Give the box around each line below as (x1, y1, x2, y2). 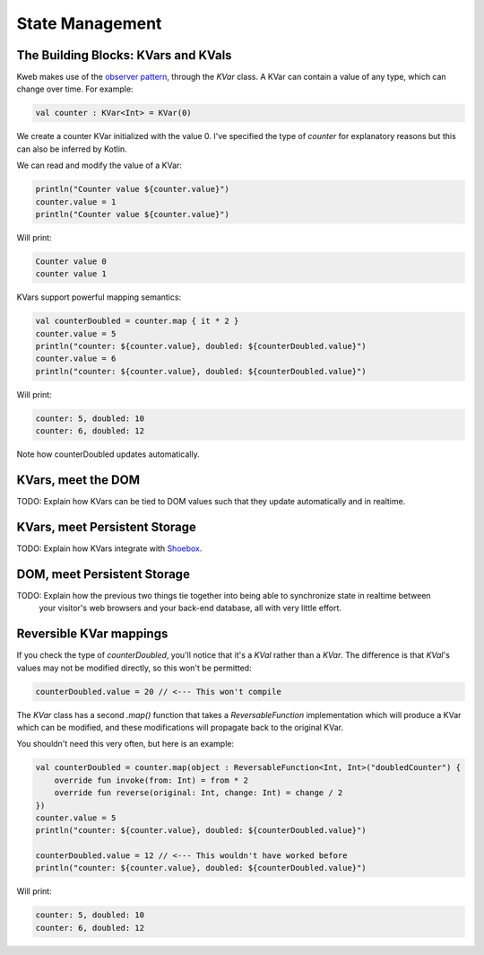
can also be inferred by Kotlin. (16, 144, 127, 154)
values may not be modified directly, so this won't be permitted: (16, 662, 252, 673)
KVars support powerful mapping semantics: (16, 292, 182, 302)
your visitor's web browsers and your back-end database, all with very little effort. (39, 602, 342, 614)
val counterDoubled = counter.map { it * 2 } (35, 316, 239, 327)
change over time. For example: (16, 83, 134, 94)
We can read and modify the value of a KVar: (16, 160, 183, 171)
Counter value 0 (35, 256, 108, 267)
